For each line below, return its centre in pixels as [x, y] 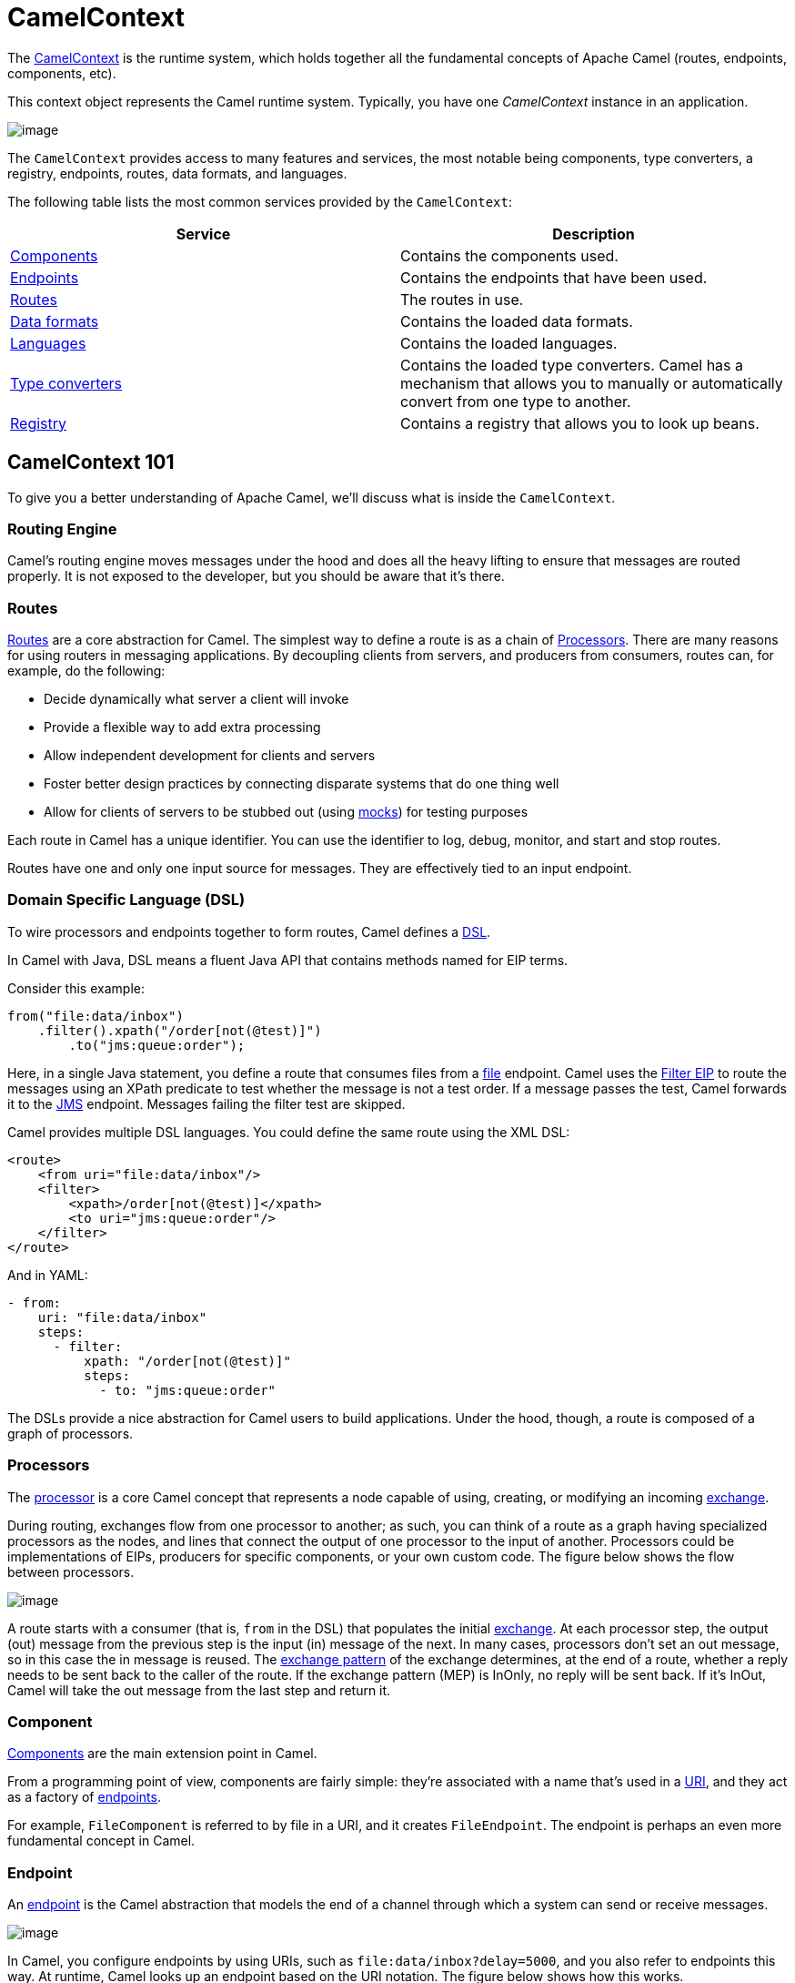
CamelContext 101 [91, 463]
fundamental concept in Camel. [101, 1841]
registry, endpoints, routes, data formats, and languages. [177, 173]
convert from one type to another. [516, 401]
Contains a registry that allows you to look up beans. [580, 423]
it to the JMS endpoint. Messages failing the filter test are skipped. [206, 1103]
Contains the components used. [509, 255]
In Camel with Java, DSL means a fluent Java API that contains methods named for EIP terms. [288, 960]
